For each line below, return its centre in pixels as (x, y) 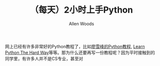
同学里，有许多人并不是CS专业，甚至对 (44, 58)
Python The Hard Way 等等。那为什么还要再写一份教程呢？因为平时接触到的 (80, 52)
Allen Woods (81, 24)
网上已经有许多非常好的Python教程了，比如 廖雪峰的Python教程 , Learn (75, 46)
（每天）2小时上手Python (81, 10)
